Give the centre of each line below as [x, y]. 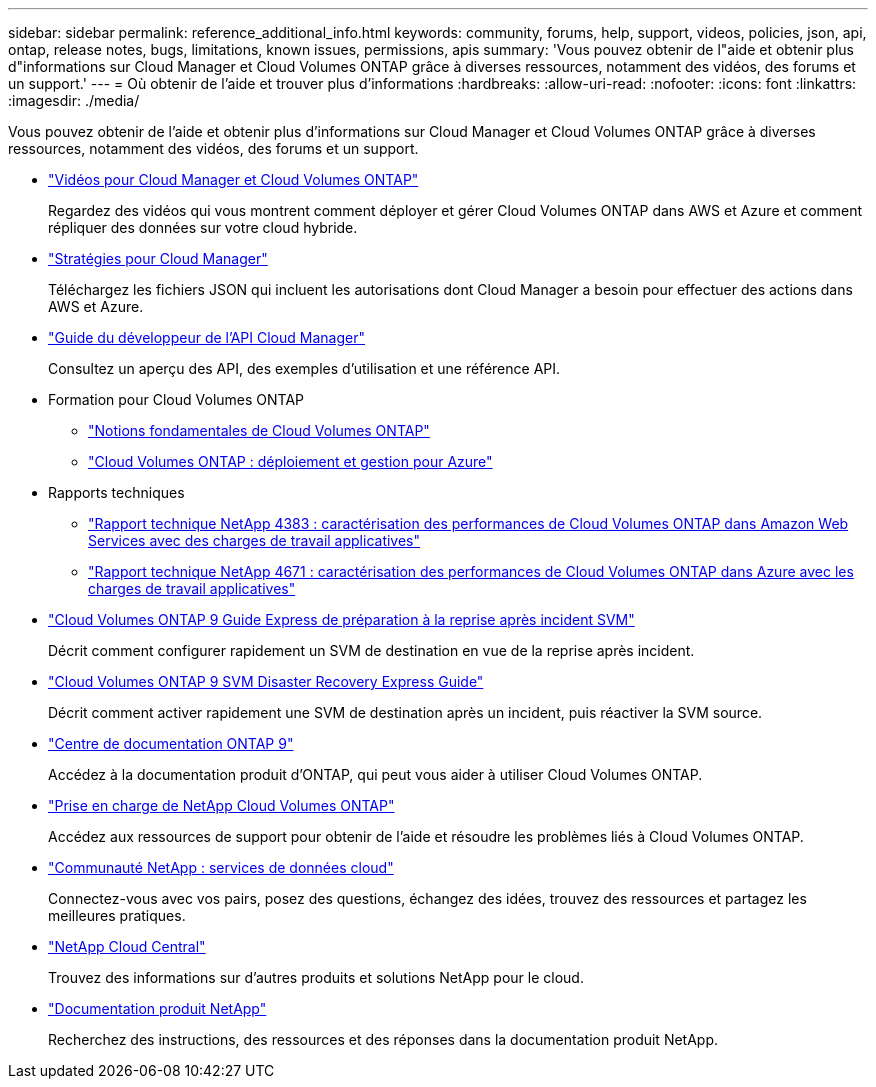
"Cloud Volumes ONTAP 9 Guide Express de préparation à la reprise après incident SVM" [341, 619]
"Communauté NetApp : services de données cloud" [221, 867]
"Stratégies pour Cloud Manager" [158, 258]
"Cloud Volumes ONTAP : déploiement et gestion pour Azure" [290, 461]
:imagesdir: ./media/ [74, 100]
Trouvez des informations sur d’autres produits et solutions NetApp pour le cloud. [316, 977]
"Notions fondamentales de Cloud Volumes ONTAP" [259, 430]
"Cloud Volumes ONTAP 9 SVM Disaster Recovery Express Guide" [266, 681]
